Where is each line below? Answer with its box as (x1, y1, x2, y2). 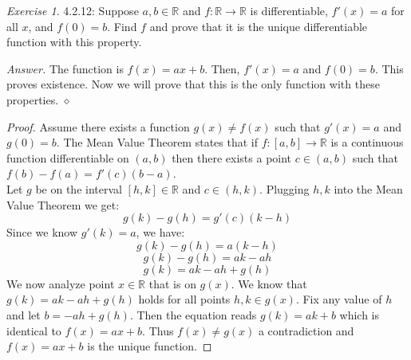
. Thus (142, 322, 174, 338)
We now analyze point (6, 275, 115, 292)
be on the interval (35, 180, 122, 197)
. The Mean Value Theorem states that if (56, 134, 258, 151)
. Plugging (259, 180, 310, 197)
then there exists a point (172, 149, 292, 166)
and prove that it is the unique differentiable (149, 18, 368, 34)
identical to (6, 322, 61, 338)
